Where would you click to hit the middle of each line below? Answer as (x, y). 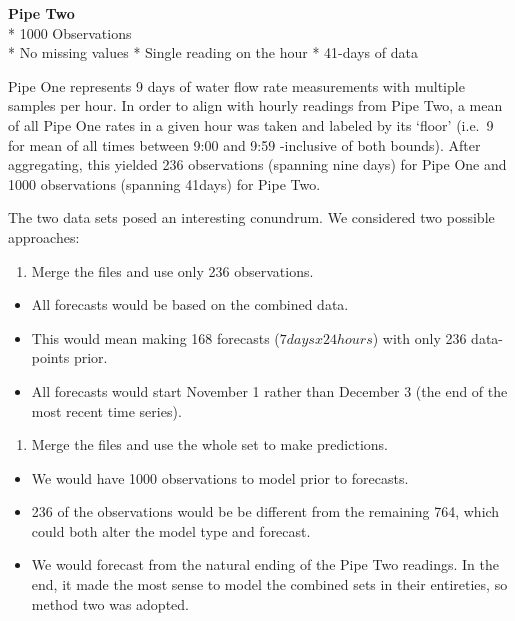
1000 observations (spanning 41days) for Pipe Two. (164, 183)
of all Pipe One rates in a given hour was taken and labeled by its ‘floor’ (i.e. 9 (251, 124)
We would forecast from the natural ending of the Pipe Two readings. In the (265, 564)
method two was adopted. (110, 603)
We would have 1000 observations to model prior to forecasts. (220, 477)
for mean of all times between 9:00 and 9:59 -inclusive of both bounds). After (244, 144)
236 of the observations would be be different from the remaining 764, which (265, 511)
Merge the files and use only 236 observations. (172, 270)
